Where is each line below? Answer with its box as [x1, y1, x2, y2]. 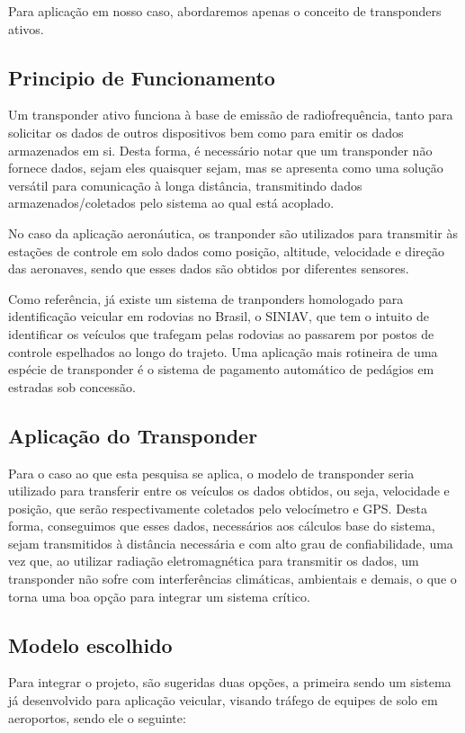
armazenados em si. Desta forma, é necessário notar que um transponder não [8, 140, 433, 159]
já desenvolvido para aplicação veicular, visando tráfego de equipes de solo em [8, 691, 438, 710]
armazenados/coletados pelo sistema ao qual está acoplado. [8, 193, 335, 212]
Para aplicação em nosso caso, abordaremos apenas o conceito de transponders [8, 2, 442, 20]
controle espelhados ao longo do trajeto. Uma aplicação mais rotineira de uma [8, 342, 438, 361]
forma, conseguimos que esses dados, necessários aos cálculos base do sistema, [8, 516, 435, 535]
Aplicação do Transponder [8, 421, 258, 449]
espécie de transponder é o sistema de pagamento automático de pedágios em [8, 360, 434, 379]
